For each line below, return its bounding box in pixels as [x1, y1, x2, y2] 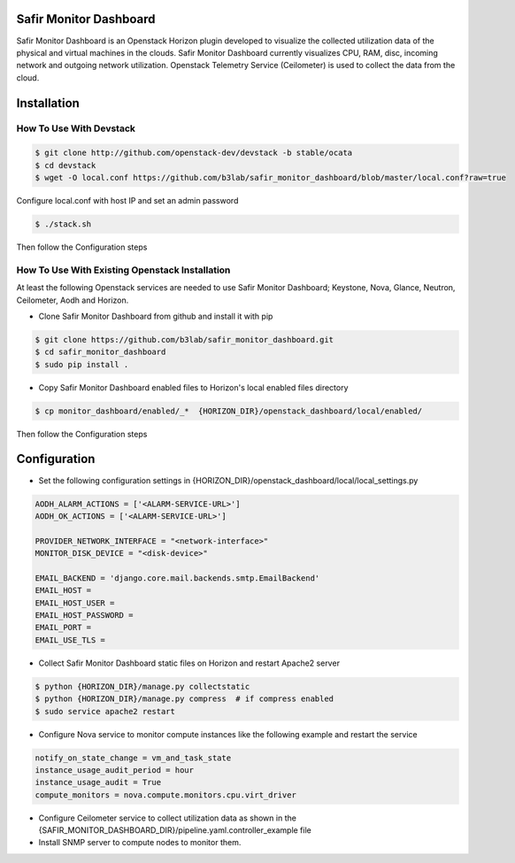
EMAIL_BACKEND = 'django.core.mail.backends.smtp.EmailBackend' [35, 573, 320, 583]
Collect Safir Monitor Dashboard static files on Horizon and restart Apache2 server [38, 658, 341, 668]
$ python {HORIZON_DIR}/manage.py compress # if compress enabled [35, 694, 334, 704]
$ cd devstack [35, 160, 96, 170]
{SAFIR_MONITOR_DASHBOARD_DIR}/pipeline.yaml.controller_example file [38, 825, 311, 836]
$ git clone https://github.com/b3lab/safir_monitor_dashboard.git [35, 335, 334, 344]
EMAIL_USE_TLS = [35, 635, 106, 645]
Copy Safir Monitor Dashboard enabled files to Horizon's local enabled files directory [38, 381, 349, 393]
